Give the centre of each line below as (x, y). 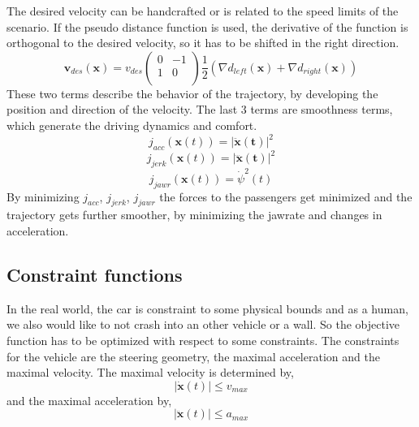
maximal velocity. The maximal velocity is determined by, (150, 372)
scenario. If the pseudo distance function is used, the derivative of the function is (207, 26)
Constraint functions (95, 275)
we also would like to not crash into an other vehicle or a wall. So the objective (203, 324)
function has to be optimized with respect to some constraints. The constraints (203, 341)
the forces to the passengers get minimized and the (286, 196)
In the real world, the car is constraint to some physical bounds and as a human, (207, 308)
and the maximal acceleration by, (89, 400)
